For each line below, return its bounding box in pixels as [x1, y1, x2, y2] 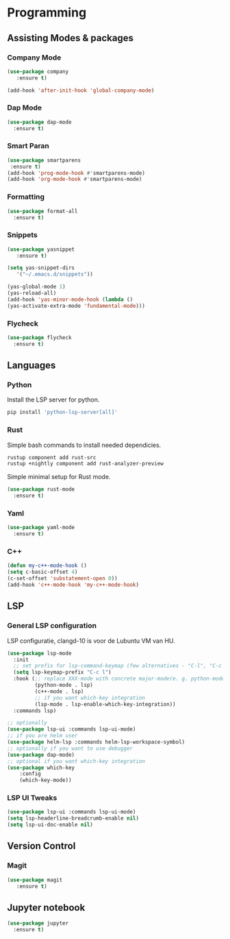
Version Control [7, 840, 76, 852]
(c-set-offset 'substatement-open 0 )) [7, 575, 118, 582]
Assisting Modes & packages [7, 32, 134, 44]
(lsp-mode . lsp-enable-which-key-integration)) [34, 700, 176, 707]
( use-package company [7, 68, 69, 75]
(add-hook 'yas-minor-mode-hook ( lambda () [7, 296, 133, 303]
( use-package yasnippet [7, 245, 75, 253]
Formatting [7, 192, 45, 202]
